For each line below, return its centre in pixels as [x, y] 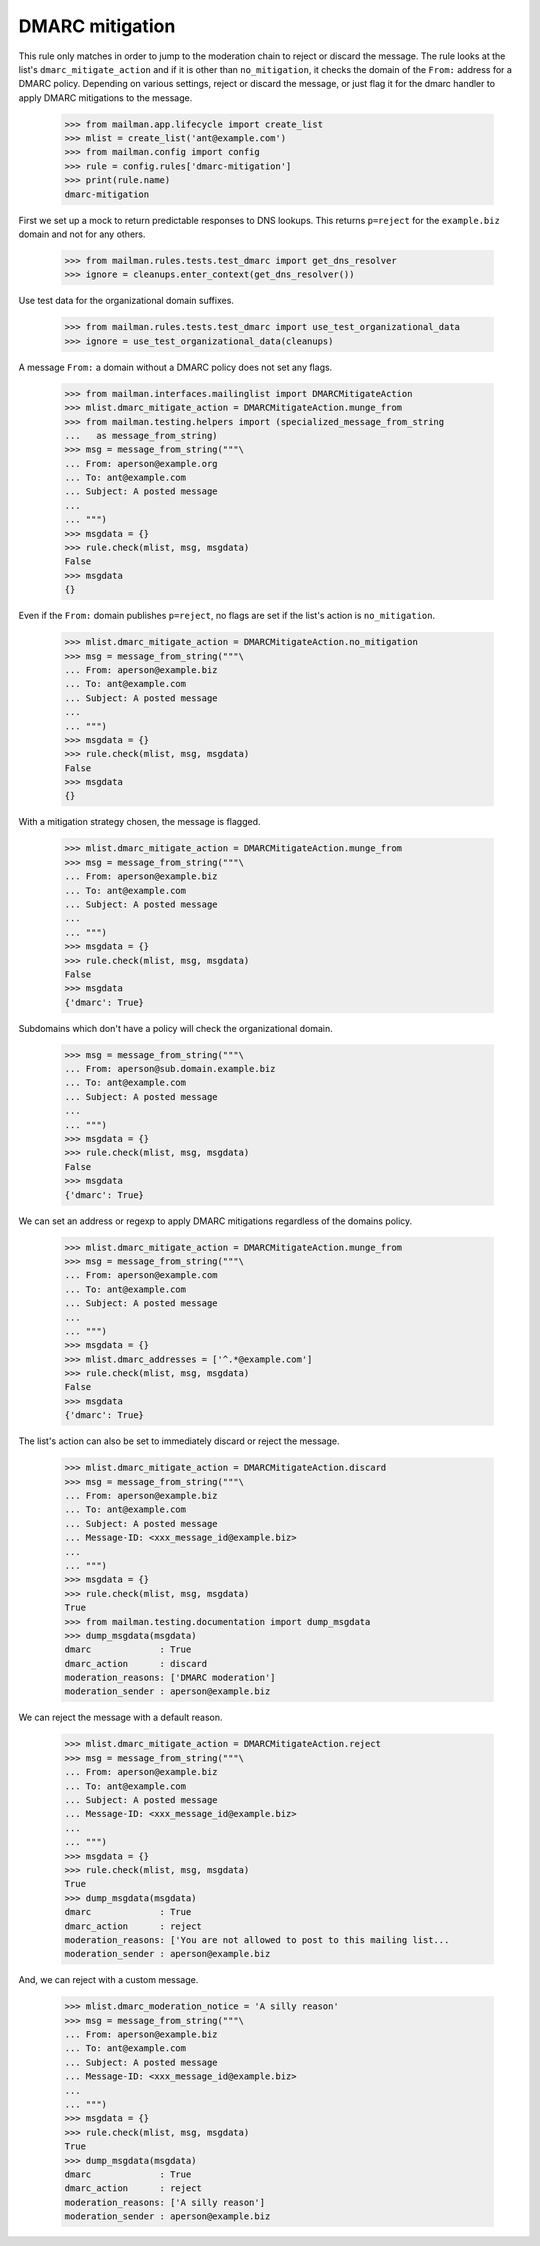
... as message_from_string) [141, 435]
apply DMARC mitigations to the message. [105, 97]
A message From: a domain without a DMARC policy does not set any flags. [175, 367]
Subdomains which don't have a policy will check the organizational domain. [176, 1028]
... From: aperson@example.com [141, 1275]
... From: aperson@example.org [141, 463]
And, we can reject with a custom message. [108, 1980]
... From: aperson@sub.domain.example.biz [170, 1069]
